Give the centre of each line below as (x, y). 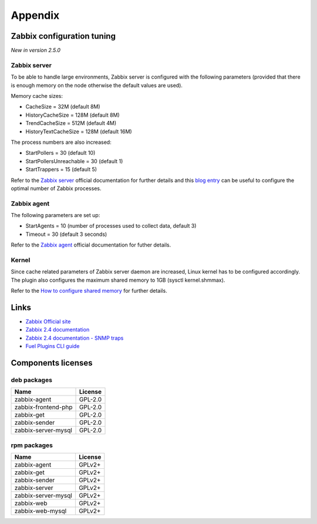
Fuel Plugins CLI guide (53, 346)
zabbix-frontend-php (43, 407)
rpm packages (32, 445)
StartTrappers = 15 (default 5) (61, 170)
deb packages (32, 380)
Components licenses (52, 363)
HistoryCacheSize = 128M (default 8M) (72, 115)
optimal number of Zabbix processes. (56, 188)
